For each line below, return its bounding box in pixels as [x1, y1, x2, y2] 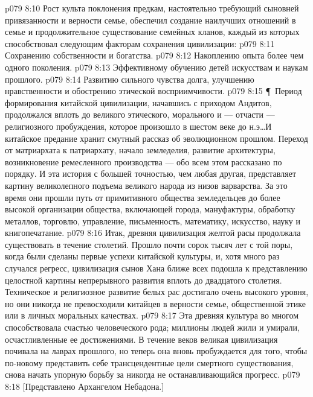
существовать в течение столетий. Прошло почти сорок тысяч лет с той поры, [5, 238, 293, 250]
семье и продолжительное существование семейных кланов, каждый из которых [5, 25, 300, 38]
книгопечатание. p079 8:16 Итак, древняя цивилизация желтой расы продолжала [5, 226, 301, 239]
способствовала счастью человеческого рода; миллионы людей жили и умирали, [5, 321, 300, 334]
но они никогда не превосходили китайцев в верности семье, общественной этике [5, 297, 306, 310]
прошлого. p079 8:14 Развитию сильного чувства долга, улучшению [5, 72, 254, 85]
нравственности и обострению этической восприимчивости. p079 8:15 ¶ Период [5, 84, 302, 97]
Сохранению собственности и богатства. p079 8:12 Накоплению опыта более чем [5, 49, 304, 62]
